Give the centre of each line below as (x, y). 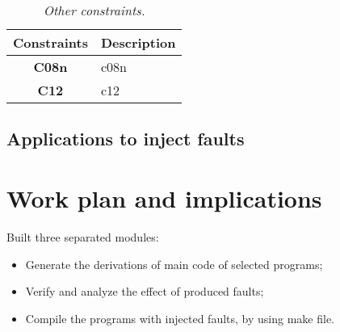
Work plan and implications (164, 198)
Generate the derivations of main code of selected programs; (174, 264)
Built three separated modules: (83, 236)
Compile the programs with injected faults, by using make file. (180, 318)
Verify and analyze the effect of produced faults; (145, 291)
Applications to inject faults (126, 139)
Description (138, 42)
